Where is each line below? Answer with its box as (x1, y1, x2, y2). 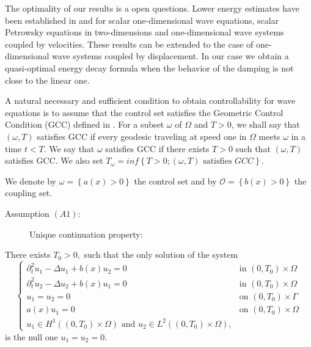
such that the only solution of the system (84, 248, 238, 261)
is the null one (5, 330, 58, 343)
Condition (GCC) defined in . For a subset (5, 118, 164, 131)
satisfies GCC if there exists (105, 142, 210, 155)
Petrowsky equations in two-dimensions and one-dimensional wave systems (5, 26, 284, 38)
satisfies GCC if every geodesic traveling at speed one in (37, 130, 247, 142)
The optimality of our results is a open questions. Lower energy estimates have (5, 2, 299, 14)
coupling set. (5, 186, 53, 199)
